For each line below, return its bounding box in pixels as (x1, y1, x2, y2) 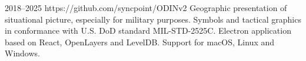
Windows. (5, 47, 40, 59)
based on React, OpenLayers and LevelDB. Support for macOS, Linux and (5, 35, 275, 48)
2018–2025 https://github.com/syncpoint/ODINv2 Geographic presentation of (5, 2, 287, 13)
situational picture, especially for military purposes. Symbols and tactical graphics (5, 13, 301, 25)
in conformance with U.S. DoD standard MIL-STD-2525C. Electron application (5, 24, 291, 37)
